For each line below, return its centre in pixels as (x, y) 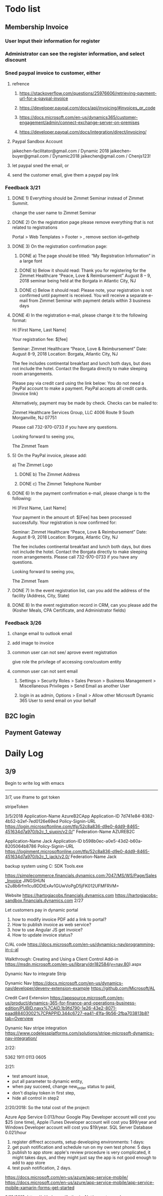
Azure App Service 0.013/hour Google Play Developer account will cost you (81, 1117)
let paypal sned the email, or (40, 165)
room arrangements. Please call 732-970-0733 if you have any (75, 557)
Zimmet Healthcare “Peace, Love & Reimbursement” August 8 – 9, (85, 276)
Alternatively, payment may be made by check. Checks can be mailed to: (85, 403)
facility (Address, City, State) (41, 596)
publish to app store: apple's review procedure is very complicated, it (81, 1152)
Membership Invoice (37, 27)
